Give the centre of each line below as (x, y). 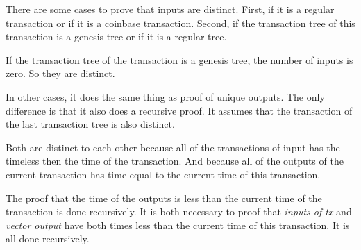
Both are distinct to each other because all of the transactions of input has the (173, 147)
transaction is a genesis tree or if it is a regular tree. (116, 36)
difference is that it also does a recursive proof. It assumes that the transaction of (179, 110)
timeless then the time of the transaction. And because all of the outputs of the (175, 161)
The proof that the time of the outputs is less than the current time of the (164, 198)
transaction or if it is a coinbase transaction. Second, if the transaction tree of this (180, 23)
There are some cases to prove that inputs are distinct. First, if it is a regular (170, 9)
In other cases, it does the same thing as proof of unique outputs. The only (165, 96)
